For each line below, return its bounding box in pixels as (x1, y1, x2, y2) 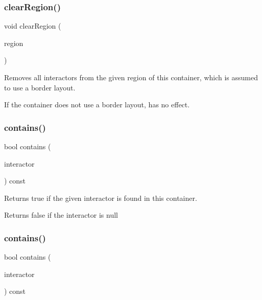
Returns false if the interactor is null (4, 210, 118, 220)
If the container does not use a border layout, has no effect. (4, 99, 190, 110)
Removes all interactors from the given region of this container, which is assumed (4, 72, 258, 82)
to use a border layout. (4, 82, 76, 93)
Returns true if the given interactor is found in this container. (4, 192, 197, 203)
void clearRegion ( (4, 20, 61, 31)
